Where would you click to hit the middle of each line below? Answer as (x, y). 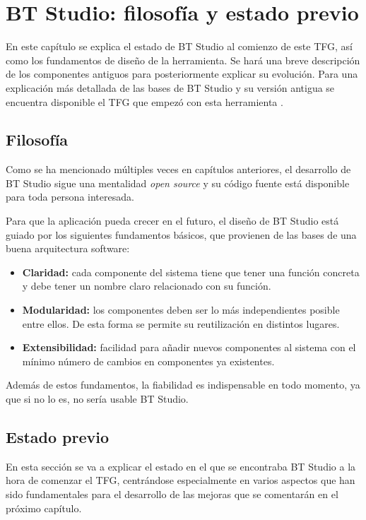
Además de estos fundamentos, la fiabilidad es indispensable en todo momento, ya (183, 385)
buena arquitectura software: (68, 248)
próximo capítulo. (44, 508)
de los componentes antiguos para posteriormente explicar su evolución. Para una (182, 74)
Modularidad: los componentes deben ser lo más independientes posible (181, 310)
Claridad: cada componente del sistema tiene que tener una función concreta (191, 272)
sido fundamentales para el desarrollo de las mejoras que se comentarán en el (172, 494)
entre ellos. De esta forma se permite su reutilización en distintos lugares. (181, 323)
